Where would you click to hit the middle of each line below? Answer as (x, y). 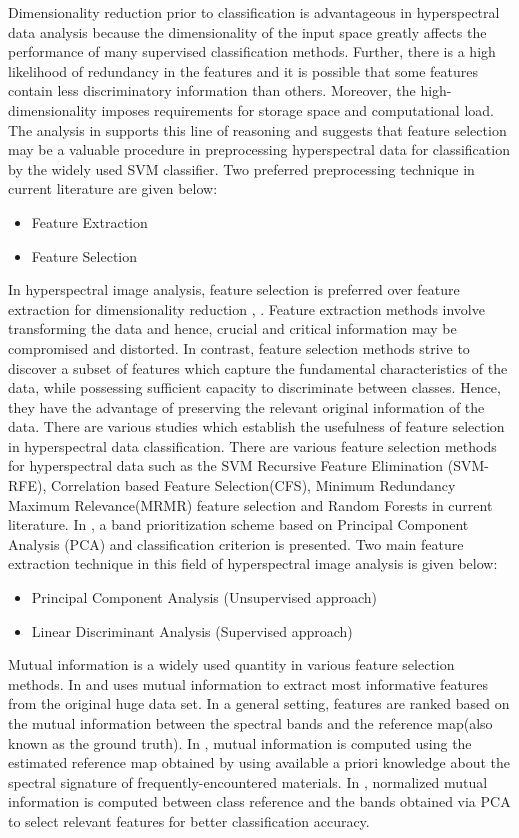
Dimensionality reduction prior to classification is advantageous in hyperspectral (254, 12)
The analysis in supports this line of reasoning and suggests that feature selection (257, 129)
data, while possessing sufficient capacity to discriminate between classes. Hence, (254, 387)
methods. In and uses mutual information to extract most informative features (248, 683)
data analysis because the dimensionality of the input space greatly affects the (247, 31)
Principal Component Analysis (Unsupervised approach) (204, 597)
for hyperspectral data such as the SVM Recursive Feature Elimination (226, 465)
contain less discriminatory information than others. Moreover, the (212, 90)
